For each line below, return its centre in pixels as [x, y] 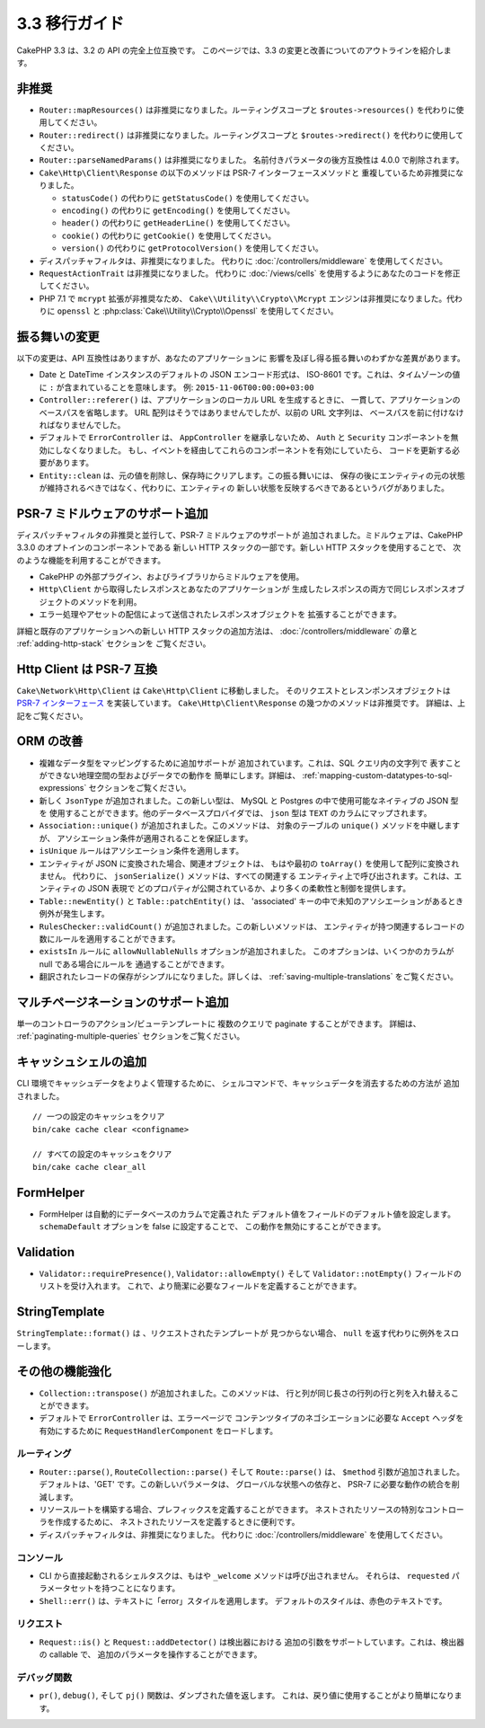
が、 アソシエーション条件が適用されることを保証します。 [146, 838]
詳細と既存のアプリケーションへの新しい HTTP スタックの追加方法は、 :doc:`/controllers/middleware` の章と [217, 631]
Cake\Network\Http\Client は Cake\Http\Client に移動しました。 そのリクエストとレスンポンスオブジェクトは [234, 690]
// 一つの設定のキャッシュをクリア [99, 1117]
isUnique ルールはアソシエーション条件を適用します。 [141, 851]
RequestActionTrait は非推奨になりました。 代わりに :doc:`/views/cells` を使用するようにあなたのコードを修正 [250, 273]
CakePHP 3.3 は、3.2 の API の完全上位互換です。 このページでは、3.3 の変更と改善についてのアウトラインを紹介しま [234, 50]
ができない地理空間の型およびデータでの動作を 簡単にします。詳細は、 [170, 775]
